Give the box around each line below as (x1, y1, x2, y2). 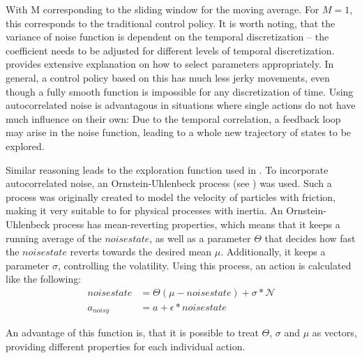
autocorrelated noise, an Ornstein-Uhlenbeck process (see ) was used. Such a (6, 176, 332, 191)
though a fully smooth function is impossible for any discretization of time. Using (6, 84, 354, 98)
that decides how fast (264, 230, 356, 245)
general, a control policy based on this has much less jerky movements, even (6, 70, 330, 84)
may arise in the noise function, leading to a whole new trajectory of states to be (6, 125, 352, 140)
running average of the (6, 230, 102, 245)
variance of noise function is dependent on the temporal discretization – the (6, 29, 329, 44)
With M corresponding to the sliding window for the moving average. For (6, 2, 319, 16)
